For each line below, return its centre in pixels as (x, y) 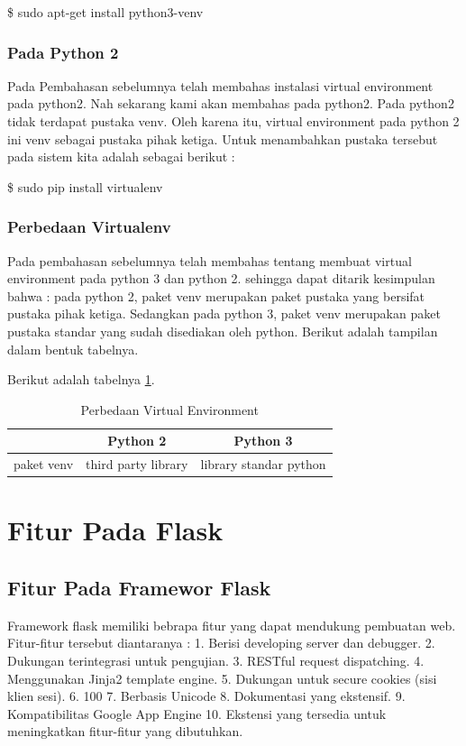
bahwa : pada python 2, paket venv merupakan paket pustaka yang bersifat (216, 295)
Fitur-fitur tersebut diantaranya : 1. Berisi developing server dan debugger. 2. (221, 643)
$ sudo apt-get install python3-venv (105, 12)
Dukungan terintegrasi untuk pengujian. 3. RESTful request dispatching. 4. (216, 661)
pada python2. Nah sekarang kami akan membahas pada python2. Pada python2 (231, 103)
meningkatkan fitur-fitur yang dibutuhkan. (125, 731)
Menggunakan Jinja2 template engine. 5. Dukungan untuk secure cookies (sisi (222, 678)
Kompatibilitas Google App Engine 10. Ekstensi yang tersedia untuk (197, 713)
